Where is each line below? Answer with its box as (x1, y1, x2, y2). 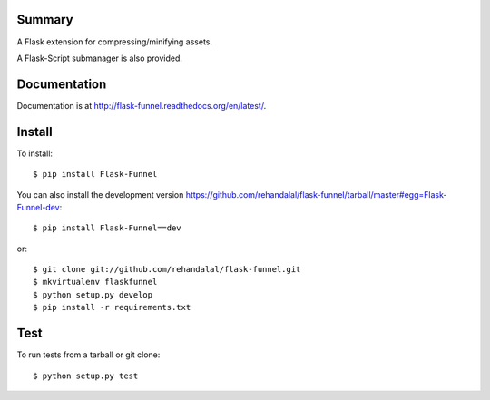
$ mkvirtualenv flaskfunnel (33, 277, 158, 288)
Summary (16, 12, 73, 27)
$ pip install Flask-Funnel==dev (33, 223, 181, 233)
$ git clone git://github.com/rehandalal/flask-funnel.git (33, 264, 301, 275)
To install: (16, 148, 54, 159)
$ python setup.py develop (33, 289, 153, 299)
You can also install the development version (16, 189, 184, 200)
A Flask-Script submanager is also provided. (16, 53, 183, 63)
